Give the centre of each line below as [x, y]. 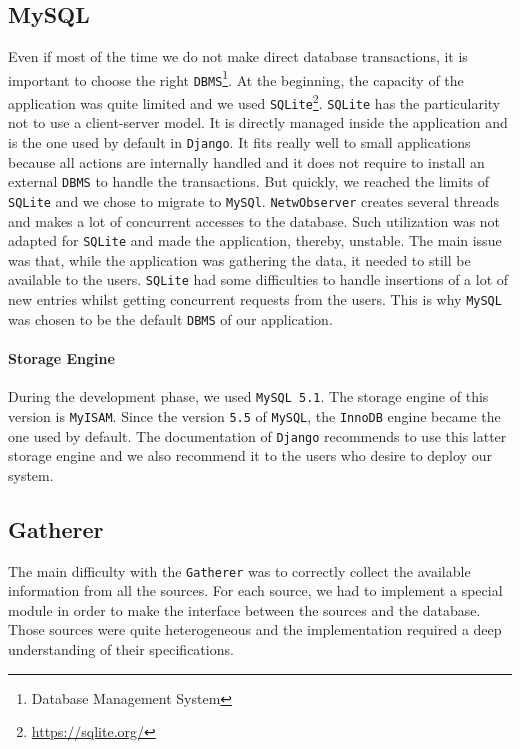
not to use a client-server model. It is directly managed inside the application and [258, 122]
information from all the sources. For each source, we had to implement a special [255, 590]
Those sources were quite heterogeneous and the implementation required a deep [255, 629]
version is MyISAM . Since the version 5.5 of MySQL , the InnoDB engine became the [254, 415]
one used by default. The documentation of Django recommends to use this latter [257, 435]
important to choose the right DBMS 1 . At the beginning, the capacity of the [236, 78]
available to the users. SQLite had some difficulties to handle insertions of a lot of [258, 279]
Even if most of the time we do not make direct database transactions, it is [238, 56]
